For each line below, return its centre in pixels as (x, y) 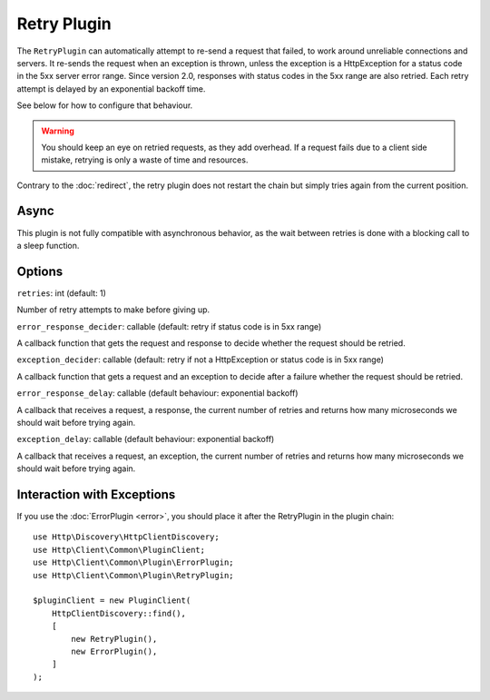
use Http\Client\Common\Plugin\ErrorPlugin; (134, 562)
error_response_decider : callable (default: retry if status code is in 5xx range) (169, 326)
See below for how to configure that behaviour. (105, 105)
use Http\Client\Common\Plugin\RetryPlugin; (134, 575)
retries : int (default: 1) (61, 293)
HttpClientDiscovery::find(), (118, 613)
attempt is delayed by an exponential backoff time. (111, 89)
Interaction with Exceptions (96, 494)
